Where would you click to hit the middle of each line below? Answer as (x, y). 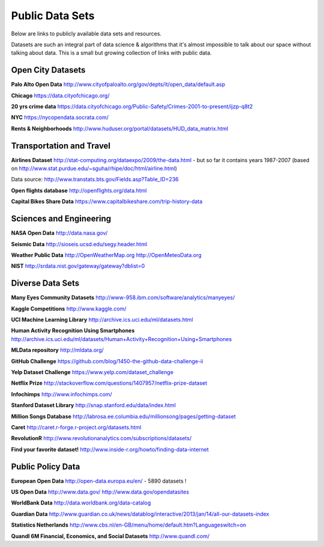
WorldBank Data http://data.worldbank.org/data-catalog (81, 503)
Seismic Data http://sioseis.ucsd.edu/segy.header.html (79, 244)
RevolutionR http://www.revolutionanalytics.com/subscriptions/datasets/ (101, 438)
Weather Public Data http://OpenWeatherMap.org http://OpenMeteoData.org (106, 255)
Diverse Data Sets (45, 283)
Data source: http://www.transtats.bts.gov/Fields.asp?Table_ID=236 (95, 180)
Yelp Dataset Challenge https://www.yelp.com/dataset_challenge (92, 372)
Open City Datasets (48, 70)
